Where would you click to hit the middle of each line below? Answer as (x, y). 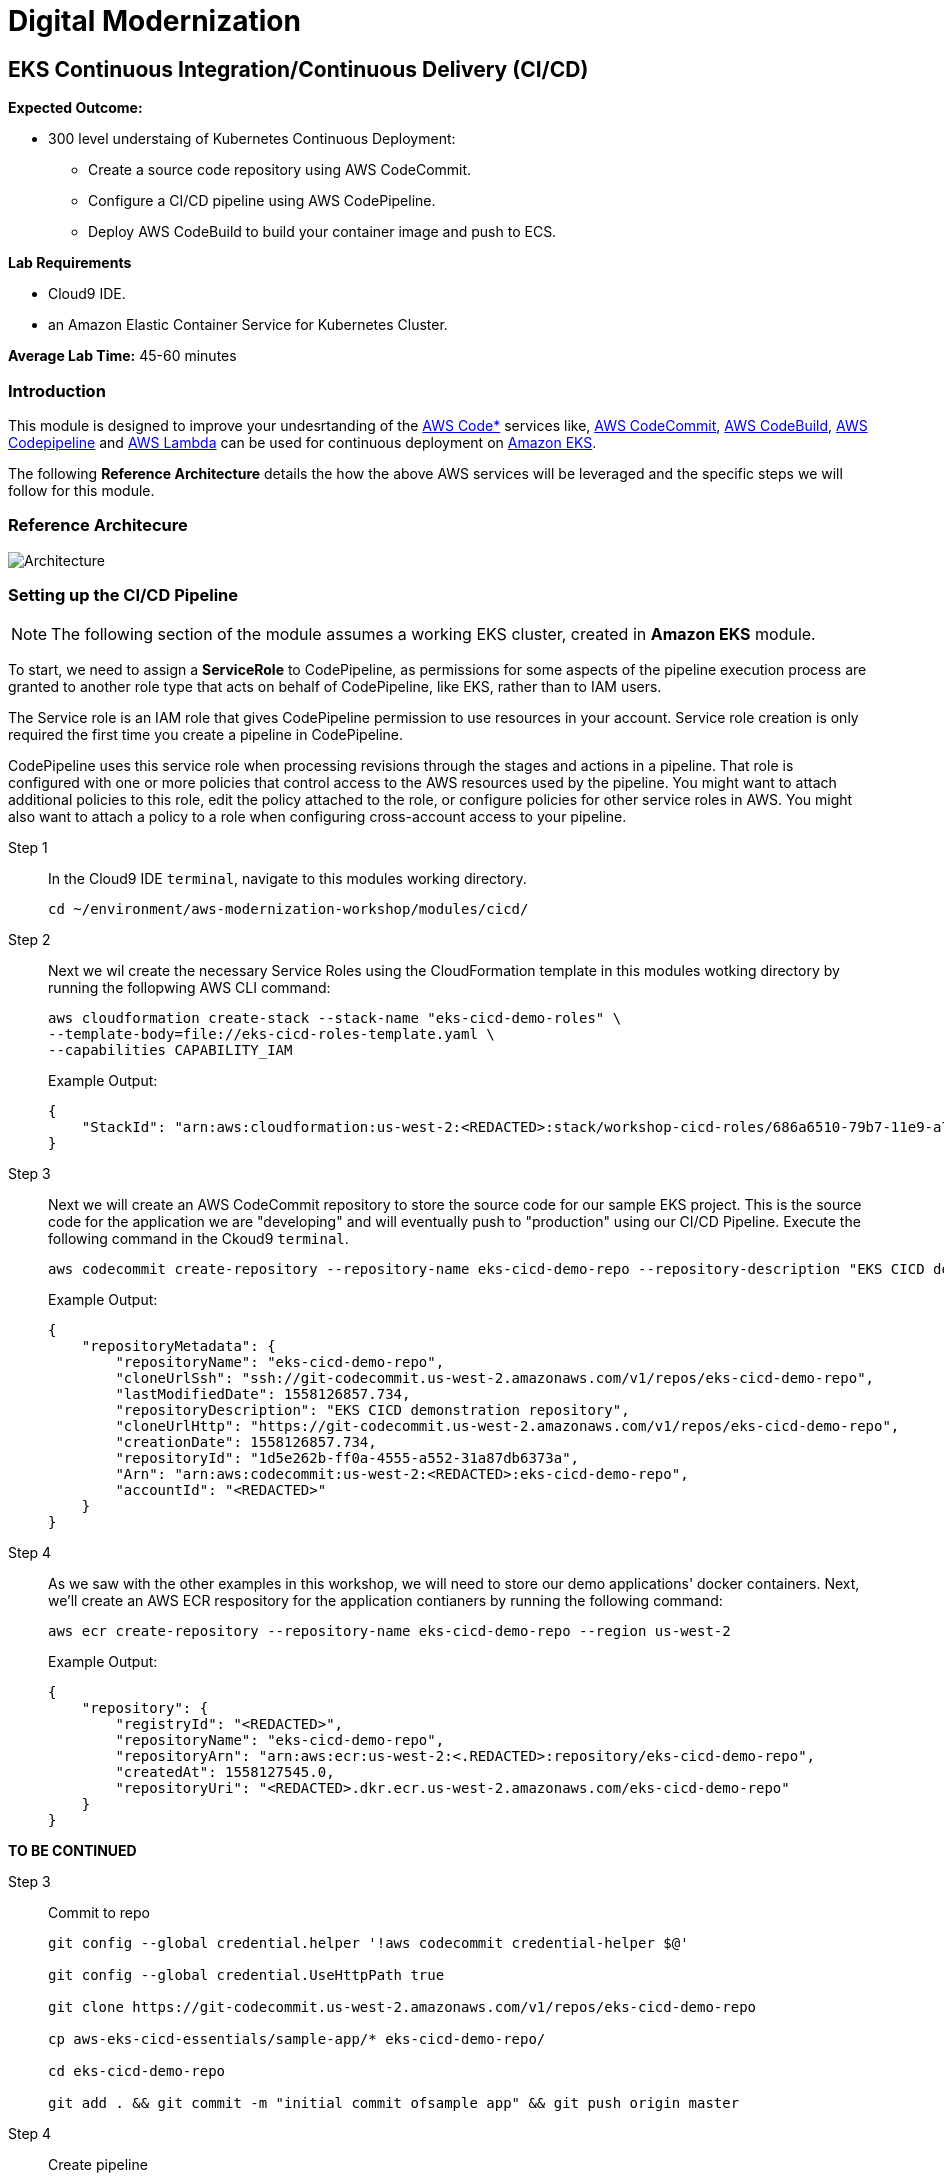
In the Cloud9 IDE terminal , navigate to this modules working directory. (287, 879)
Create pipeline (98, 2165)
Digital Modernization (154, 21)
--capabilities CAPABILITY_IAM (170, 1050)
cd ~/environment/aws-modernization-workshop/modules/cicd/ (288, 909)
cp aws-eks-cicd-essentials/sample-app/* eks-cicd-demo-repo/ (297, 2039)
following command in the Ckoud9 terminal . (198, 1239)
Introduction (57, 390)
